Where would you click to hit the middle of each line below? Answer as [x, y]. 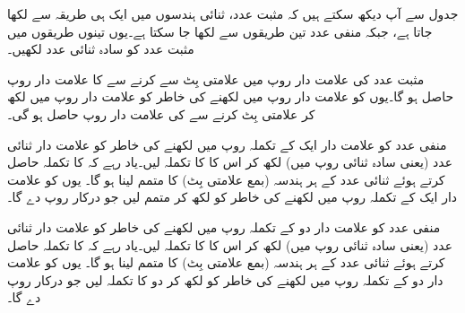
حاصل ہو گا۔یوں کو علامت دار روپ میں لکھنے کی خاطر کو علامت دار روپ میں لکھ [231, 96]
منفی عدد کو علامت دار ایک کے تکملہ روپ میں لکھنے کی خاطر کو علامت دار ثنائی [227, 144]
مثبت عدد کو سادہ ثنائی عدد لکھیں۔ [101, 49]
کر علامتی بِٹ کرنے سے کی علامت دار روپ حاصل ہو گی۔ [161, 113]
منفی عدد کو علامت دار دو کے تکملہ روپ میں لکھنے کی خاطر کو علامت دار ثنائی [224, 226]
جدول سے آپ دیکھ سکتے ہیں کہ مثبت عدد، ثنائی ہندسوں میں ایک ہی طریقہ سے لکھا [233, 13]
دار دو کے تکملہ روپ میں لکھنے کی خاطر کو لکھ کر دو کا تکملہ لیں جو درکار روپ [225, 279]
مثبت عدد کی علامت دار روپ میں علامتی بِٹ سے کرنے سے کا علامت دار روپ [216, 78]
